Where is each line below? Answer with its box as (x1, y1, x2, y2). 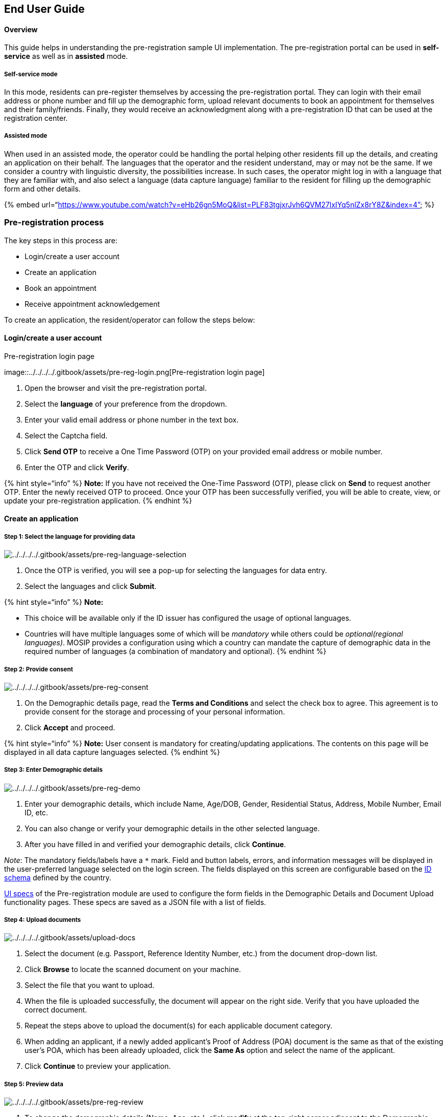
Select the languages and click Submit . (25, 582, 157, 591)
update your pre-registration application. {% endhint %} (4, 496, 192, 505)
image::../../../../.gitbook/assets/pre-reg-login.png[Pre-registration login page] (4, 367, 265, 376)
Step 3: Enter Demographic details (4, 766, 103, 774)
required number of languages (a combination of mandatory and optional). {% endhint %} (25, 647, 326, 656)
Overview (4, 25, 38, 34)
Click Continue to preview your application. (25, 1062, 171, 1071)
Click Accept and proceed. (25, 723, 116, 732)
